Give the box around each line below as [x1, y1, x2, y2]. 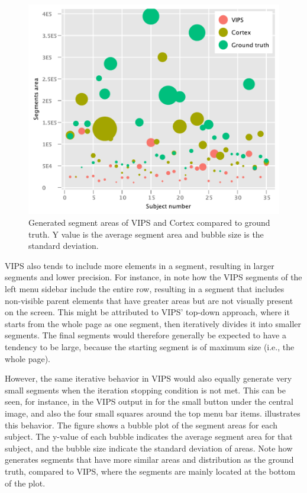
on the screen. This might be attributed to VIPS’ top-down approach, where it [5, 306, 290, 318]
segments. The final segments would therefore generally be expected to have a [5, 329, 286, 341]
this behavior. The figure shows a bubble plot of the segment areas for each [5, 418, 277, 431]
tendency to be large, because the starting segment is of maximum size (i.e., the [5, 341, 295, 353]
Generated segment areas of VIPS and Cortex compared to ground [28, 216, 270, 229]
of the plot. [5, 476, 46, 489]
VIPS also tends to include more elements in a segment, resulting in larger [5, 259, 274, 271]
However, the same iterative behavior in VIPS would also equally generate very [5, 372, 292, 385]
